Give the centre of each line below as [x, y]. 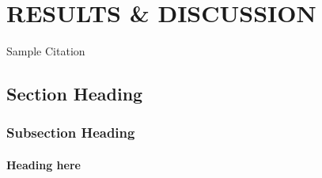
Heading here [44, 164]
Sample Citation [46, 51]
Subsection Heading [71, 133]
